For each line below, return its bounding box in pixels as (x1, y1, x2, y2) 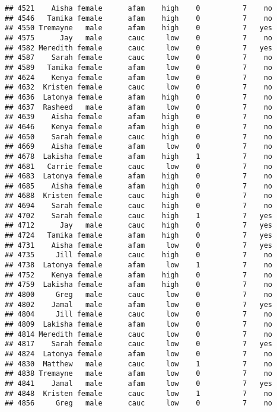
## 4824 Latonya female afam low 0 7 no (5, 349, 273, 358)
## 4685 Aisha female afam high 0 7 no (5, 181, 273, 190)
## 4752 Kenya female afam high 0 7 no (5, 270, 273, 279)
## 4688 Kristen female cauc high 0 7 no (5, 191, 273, 200)
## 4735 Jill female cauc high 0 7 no (5, 251, 273, 260)
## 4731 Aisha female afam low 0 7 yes (5, 241, 273, 250)
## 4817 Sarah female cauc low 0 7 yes (5, 340, 273, 349)
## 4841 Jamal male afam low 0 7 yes (5, 379, 273, 388)
